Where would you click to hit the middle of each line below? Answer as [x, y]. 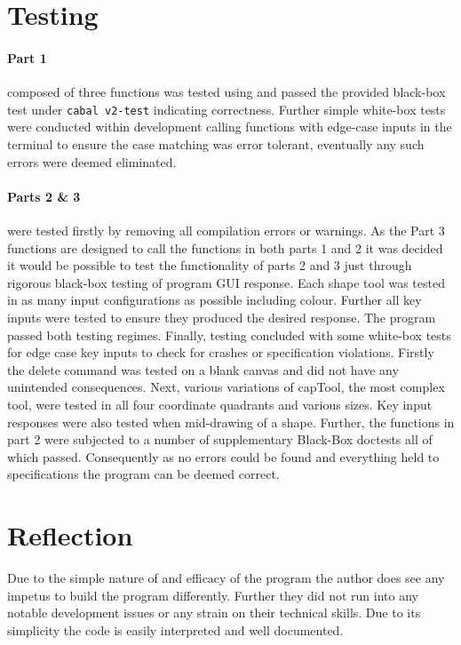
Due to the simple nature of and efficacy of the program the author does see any [226, 578]
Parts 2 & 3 [44, 196]
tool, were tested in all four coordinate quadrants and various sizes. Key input [220, 404]
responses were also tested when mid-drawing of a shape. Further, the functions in [231, 422]
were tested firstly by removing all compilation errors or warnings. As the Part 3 [226, 230]
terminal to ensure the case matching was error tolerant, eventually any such [216, 144]
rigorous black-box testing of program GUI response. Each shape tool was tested [226, 282]
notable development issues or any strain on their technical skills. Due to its [214, 613]
